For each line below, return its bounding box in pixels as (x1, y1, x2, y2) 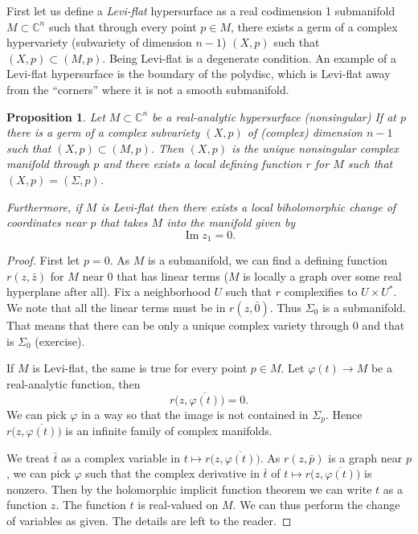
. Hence (325, 405, 363, 422)
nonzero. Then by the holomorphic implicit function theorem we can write (6, 480, 372, 497)
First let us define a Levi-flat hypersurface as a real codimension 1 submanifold (6, 2, 395, 18)
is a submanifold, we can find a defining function (148, 252, 387, 269)
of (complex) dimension (247, 124, 363, 141)
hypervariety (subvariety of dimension (6, 34, 192, 51)
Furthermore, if (6, 198, 82, 215)
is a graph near (328, 449, 403, 466)
